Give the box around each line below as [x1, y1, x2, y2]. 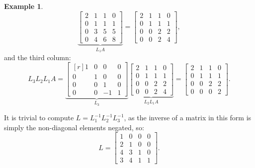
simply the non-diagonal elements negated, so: [4, 122, 144, 132]
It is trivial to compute [4, 112, 74, 123]
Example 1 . [4, 1, 43, 11]
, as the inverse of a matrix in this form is [124, 112, 252, 123]
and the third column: [4, 52, 71, 62]
